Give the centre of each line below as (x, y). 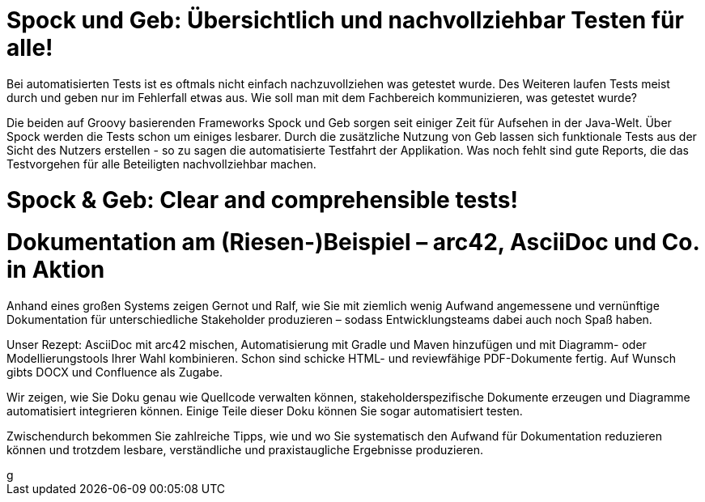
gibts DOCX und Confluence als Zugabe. (115, 372)
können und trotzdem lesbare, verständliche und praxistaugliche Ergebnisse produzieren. (245, 450)
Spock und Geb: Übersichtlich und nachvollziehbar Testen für (345, 20)
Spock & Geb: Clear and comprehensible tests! (262, 200)
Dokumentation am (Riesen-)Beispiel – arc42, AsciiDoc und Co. (353, 242)
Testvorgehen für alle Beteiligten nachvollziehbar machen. (161, 164)
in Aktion (56, 270)
